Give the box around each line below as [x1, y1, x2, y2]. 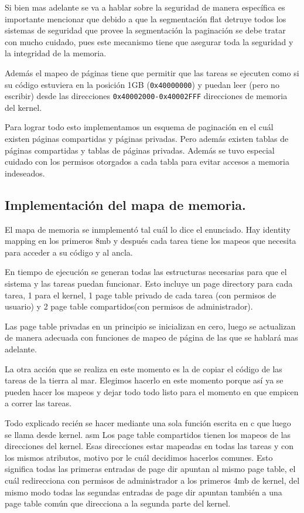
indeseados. [5, 167, 45, 179]
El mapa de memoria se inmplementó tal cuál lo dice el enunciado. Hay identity [5, 223, 291, 235]
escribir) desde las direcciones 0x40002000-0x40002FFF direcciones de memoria [5, 90, 288, 102]
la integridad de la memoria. [5, 47, 107, 59]
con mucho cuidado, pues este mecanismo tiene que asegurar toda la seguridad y [5, 35, 293, 47]
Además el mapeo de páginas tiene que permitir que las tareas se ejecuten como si [5, 66, 299, 79]
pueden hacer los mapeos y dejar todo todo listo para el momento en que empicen [5, 385, 299, 398]
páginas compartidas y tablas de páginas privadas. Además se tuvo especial [5, 144, 275, 156]
